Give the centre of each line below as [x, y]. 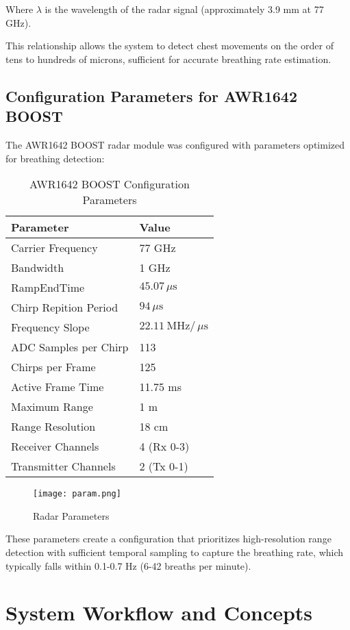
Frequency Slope [50, 327]
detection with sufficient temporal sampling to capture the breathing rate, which [175, 552]
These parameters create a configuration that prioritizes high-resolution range [168, 539]
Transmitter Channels [63, 466]
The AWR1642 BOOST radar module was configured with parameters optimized [175, 144]
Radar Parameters [71, 515]
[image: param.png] [77, 494]
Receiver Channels [55, 446]
